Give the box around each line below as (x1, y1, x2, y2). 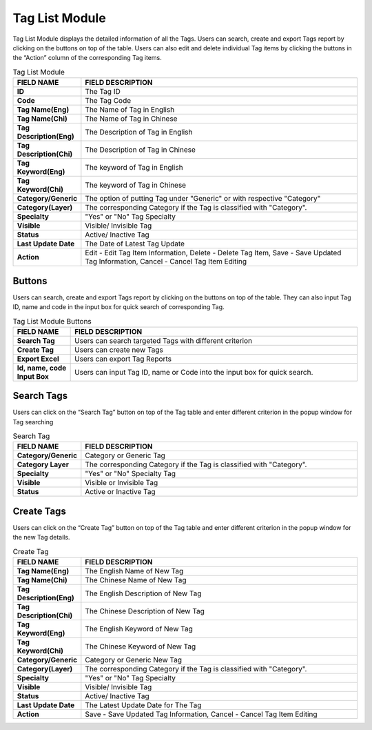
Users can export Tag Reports (74, 354, 172, 364)
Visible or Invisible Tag (85, 478, 158, 488)
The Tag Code (85, 96, 132, 106)
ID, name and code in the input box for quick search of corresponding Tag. (12, 303, 225, 310)
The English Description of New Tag (85, 589, 202, 598)
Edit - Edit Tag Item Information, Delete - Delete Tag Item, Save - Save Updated (85, 248, 342, 258)
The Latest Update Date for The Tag (85, 700, 202, 710)
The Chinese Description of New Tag (85, 606, 205, 616)
